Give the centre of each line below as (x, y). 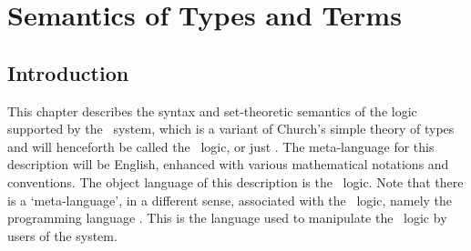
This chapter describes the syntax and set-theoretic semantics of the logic (212, 110)
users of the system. (62, 235)
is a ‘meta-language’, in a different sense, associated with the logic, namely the (230, 200)
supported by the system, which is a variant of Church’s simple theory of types (231, 129)
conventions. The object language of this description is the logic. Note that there (235, 181)
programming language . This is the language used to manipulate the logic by (227, 218)
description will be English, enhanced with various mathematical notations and (228, 164)
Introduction (68, 72)
